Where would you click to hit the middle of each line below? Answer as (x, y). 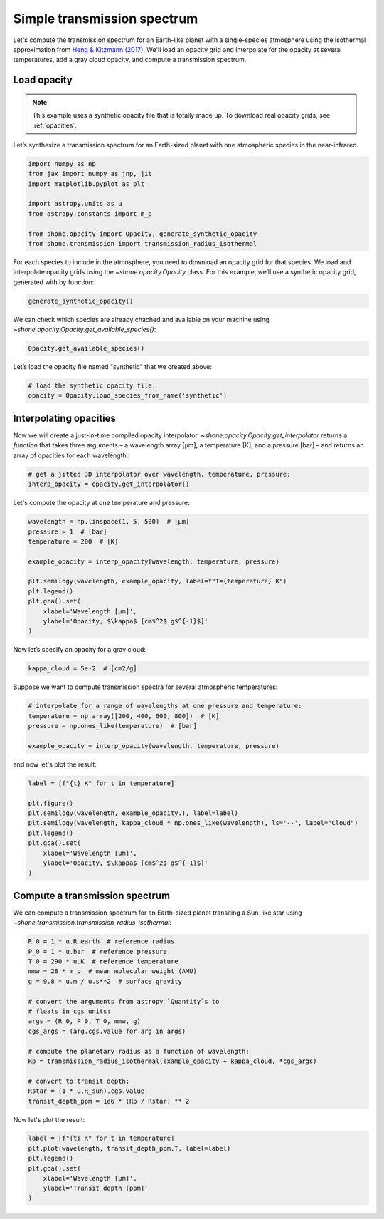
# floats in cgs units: (70, 1011)
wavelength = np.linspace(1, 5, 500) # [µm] (109, 522)
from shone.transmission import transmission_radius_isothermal (143, 244)
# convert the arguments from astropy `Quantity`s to (124, 1001)
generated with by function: (54, 282)
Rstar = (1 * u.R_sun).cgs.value (86, 1091)
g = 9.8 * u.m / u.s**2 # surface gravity (105, 981)
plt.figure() (51, 803)
